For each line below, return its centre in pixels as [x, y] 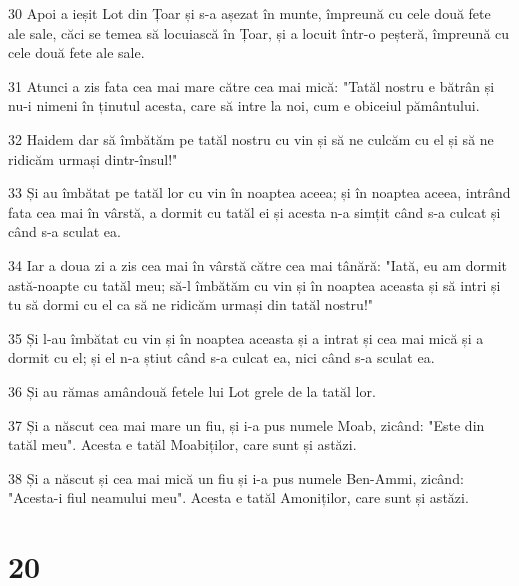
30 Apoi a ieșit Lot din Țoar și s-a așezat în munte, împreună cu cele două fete [249, 13]
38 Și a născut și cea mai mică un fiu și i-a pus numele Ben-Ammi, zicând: [236, 477]
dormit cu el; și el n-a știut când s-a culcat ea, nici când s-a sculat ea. [221, 357]
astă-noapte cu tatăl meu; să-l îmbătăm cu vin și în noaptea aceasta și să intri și [254, 284]
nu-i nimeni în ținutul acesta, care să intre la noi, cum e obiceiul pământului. [244, 105]
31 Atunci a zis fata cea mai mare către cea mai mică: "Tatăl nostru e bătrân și [251, 85]
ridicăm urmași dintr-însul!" [93, 158]
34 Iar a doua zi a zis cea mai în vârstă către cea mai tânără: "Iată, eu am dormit [258, 264]
